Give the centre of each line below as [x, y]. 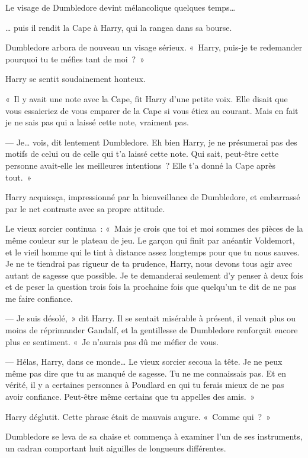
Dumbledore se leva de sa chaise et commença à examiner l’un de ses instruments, [154, 436]
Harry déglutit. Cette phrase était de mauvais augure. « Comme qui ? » [138, 416]
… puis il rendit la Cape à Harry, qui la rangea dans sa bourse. [119, 27]
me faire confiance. [39, 298]
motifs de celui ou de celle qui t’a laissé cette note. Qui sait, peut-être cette [142, 154]
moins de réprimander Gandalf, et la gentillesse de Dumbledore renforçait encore [152, 330]
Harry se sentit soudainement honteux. [76, 79]
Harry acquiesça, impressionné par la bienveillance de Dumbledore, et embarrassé [153, 197]
